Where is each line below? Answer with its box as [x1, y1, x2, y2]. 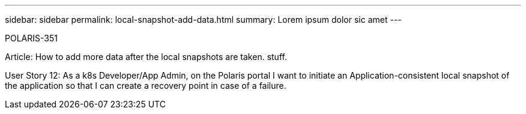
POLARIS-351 [5, 33, 58, 43]
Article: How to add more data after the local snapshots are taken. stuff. [5, 52, 287, 62]
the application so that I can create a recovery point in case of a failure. [5, 80, 286, 91]
